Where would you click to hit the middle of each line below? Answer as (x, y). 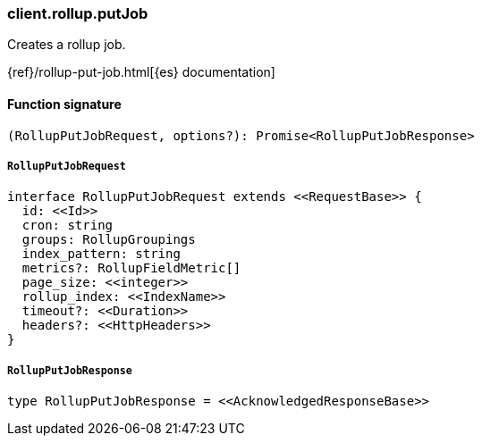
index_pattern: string (101, 254)
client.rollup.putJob (78, 13)
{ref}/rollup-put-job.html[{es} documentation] (141, 72)
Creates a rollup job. (67, 45)
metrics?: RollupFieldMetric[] (131, 268)
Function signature (64, 104)
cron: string (68, 226)
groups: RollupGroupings (109, 240)
